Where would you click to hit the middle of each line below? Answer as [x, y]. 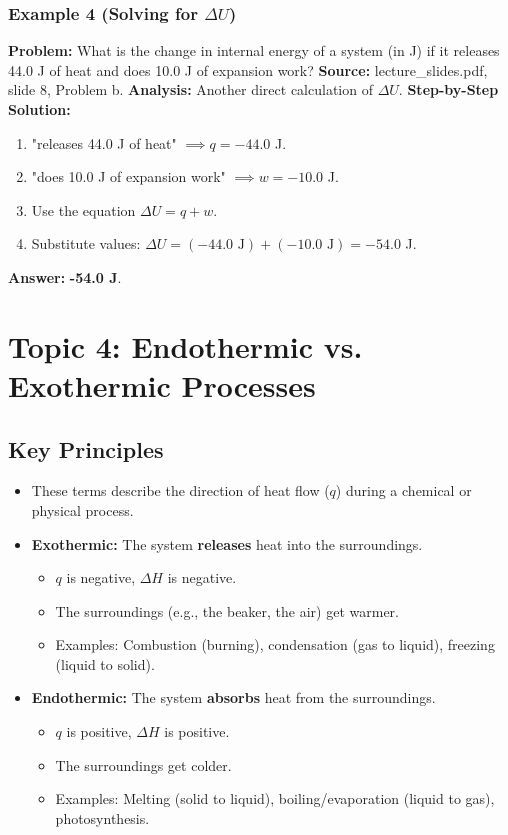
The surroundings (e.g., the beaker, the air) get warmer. [227, 610]
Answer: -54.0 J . [65, 276]
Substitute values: [86, 243]
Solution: [39, 109]
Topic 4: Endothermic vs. [185, 345]
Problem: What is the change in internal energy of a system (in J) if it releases [254, 50]
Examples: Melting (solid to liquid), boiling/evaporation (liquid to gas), [275, 798]
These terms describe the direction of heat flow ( [180, 490]
